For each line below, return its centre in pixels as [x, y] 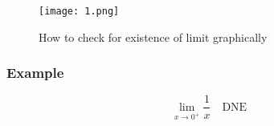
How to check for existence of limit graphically [153, 37]
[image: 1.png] [79, 11]
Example [35, 73]
